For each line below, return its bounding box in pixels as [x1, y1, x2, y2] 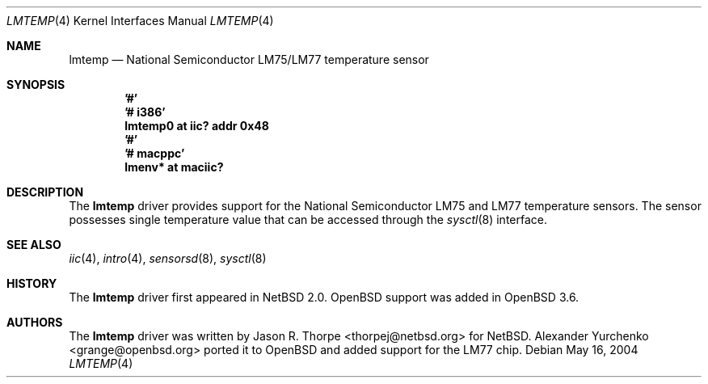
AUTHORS [6, 315, 63, 329]
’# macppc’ [124, 146, 185, 160]
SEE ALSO [6, 238, 61, 251]
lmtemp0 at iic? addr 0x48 [124, 119, 269, 133]
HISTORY [6, 276, 57, 290]
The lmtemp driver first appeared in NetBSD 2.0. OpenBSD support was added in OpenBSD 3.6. [69, 290, 579, 304]
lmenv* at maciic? [124, 160, 224, 174]
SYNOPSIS [6, 78, 65, 91]
